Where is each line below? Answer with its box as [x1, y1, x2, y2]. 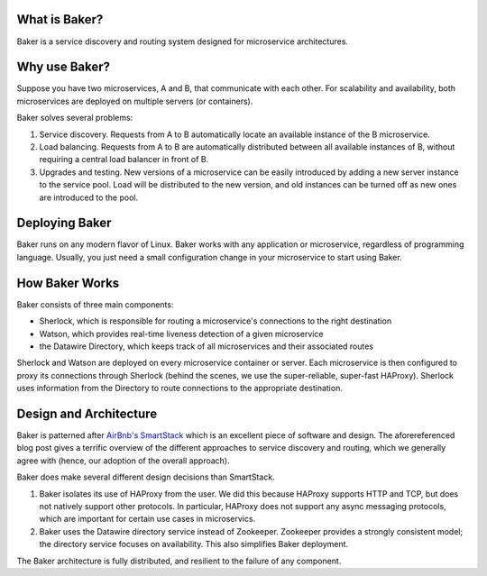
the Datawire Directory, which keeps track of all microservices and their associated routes [39, 341, 374, 352]
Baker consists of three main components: [16, 298, 174, 310]
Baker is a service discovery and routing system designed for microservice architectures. [16, 36, 349, 47]
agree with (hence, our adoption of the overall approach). [16, 455, 230, 466]
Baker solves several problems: [16, 113, 133, 123]
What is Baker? [16, 12, 104, 27]
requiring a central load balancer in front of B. [39, 154, 209, 165]
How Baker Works [16, 275, 120, 290]
